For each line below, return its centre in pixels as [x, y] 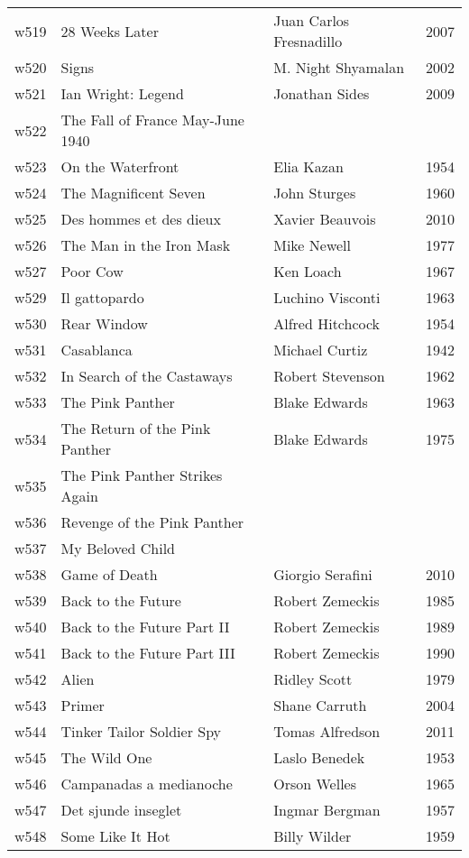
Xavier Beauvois [325, 219]
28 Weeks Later [110, 31]
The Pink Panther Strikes [142, 475]
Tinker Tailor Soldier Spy [141, 731]
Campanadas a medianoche [147, 784]
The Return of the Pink [136, 428]
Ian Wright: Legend [122, 93]
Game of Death [109, 574]
